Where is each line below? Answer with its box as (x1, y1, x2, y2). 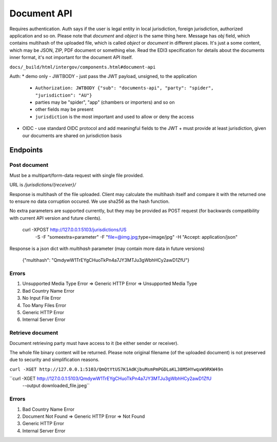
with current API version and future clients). (9, 215, 102, 221)
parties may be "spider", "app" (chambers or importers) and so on (35, 99, 175, 105)
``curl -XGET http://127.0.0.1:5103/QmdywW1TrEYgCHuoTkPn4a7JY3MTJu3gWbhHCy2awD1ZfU (9, 375, 212, 382)
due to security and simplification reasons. (9, 357, 100, 363)
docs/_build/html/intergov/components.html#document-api (9, 64, 156, 70)
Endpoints (9, 146, 43, 155)
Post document (9, 162, 49, 169)
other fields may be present (35, 106, 94, 112)
